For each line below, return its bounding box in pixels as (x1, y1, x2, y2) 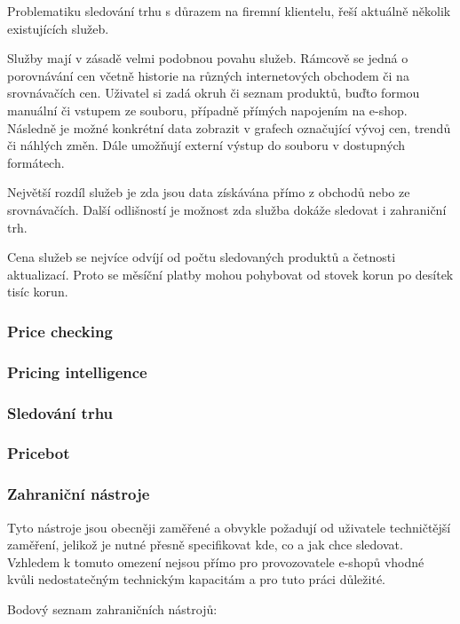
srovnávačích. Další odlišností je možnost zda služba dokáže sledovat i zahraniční (7, 200, 447, 218)
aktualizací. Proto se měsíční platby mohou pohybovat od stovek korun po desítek (7, 265, 454, 283)
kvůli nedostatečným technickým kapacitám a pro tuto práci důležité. (7, 570, 385, 588)
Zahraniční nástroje (7, 483, 150, 505)
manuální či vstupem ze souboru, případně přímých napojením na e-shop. (7, 100, 408, 119)
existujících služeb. (7, 19, 109, 37)
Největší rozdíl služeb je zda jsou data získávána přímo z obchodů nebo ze (7, 183, 410, 201)
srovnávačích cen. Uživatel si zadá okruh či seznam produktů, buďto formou (7, 83, 420, 102)
